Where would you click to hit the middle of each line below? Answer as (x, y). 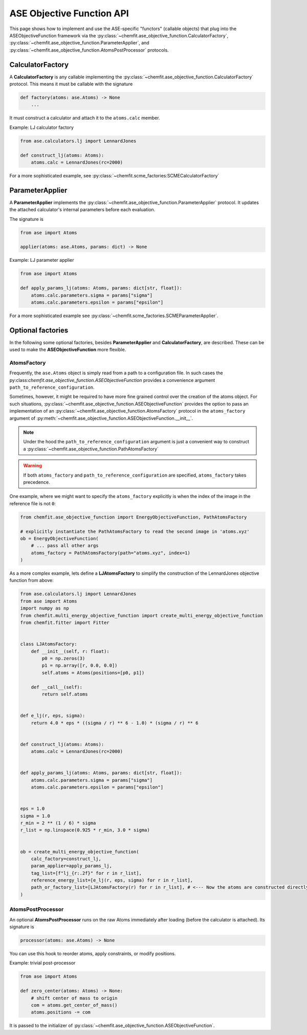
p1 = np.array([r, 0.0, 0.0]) (80, 666)
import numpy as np (45, 608)
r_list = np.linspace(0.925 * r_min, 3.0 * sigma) (85, 830)
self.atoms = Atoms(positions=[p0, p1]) (93, 673)
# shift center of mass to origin (74, 998)
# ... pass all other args (65, 546)
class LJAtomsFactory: (49, 644)
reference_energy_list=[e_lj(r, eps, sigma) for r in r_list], (112, 880)
